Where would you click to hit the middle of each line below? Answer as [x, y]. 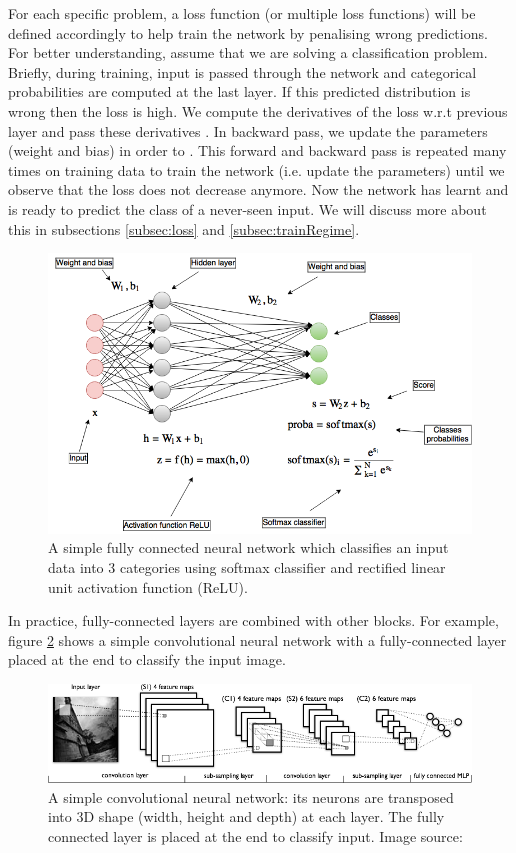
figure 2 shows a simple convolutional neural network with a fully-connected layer [257, 639]
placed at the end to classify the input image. [147, 659]
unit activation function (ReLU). [148, 586]
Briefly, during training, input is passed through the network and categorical [242, 71]
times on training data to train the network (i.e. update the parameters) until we [256, 169]
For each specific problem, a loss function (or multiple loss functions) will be [242, 13]
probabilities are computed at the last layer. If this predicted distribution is [239, 91]
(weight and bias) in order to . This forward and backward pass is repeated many [257, 150]
